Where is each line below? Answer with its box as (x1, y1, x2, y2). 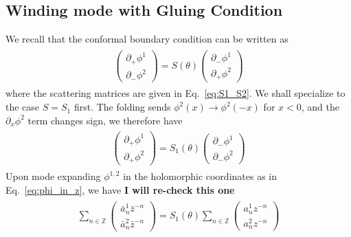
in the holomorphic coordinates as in (123, 169, 278, 183)
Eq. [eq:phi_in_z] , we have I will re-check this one (5, 182, 235, 196)
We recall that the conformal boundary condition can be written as (5, 32, 288, 46)
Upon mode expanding (5, 169, 101, 183)
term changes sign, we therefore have (27, 113, 183, 127)
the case (5, 100, 40, 114)
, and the (301, 100, 339, 114)
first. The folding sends (73, 100, 171, 114)
